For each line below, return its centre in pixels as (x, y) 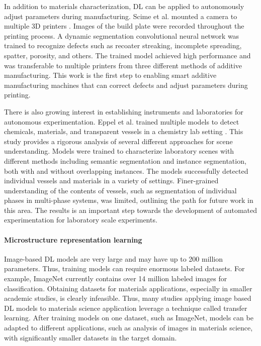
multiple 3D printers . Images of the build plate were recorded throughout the (124, 26)
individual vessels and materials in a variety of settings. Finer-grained (111, 181)
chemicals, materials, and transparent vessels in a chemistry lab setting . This (124, 131)
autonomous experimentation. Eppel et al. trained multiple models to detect (122, 121)
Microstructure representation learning (73, 239)
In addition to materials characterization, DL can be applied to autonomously (124, 6)
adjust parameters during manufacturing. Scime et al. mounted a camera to (121, 16)
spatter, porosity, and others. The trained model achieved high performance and (127, 55)
